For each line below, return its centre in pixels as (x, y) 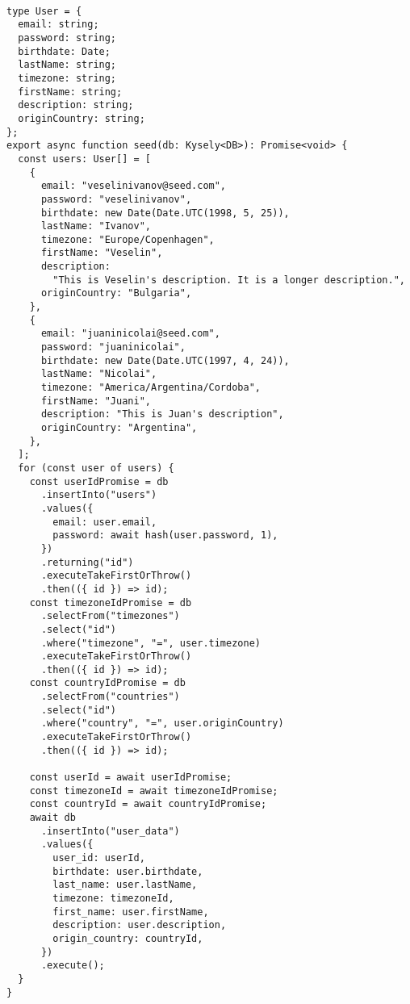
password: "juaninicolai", (113, 347)
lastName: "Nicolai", (99, 374)
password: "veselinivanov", (116, 199)
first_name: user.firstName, (131, 912)
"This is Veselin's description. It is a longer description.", (229, 280)
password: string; (67, 38)
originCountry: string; (82, 118)
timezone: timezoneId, (113, 898)
